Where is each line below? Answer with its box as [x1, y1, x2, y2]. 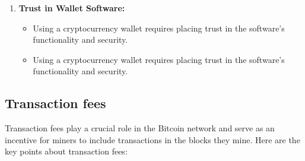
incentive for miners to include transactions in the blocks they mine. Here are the [5, 133, 300, 146]
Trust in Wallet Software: [18, 2, 125, 14]
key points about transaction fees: [5, 145, 128, 157]
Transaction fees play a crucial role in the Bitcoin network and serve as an [5, 122, 275, 134]
